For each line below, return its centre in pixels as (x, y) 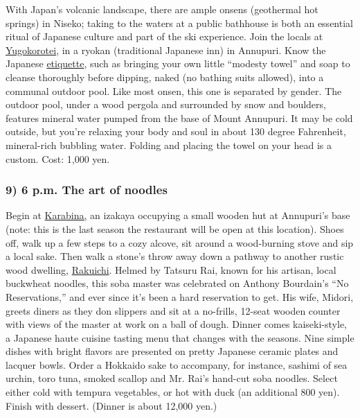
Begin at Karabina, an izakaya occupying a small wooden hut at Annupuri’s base (178, 215)
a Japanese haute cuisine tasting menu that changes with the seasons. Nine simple (180, 337)
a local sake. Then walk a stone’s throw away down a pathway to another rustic (175, 256)
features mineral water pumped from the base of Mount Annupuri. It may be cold (179, 117)
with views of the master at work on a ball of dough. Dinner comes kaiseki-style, (176, 324)
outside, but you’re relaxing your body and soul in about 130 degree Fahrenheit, (176, 131)
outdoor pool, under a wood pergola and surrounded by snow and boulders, (166, 104)
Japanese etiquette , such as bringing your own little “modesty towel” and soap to (178, 63)
